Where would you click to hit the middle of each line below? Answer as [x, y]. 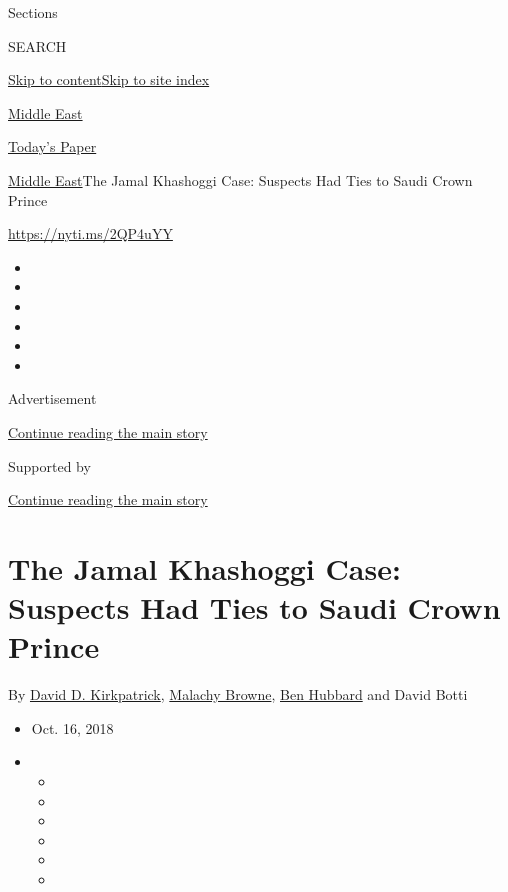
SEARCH [37, 45]
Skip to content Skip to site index [109, 79]
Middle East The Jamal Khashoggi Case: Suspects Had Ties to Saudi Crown [240, 179]
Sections [33, 12]
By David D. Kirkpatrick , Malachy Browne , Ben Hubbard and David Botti [238, 694]
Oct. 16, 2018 [72, 727]
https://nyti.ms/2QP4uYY [90, 233]
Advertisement [52, 398]
